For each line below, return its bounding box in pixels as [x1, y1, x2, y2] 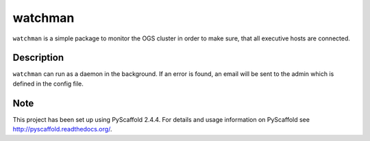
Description [12, 52, 64, 64]
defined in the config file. [12, 79, 84, 88]
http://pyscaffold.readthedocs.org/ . [12, 125, 112, 133]
